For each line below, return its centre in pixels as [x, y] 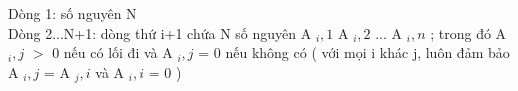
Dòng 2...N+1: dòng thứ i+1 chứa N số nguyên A [160, 32]
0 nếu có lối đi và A [112, 52]
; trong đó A [468, 32]
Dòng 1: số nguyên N [72, 13]
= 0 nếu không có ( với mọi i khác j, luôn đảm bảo [354, 52]
